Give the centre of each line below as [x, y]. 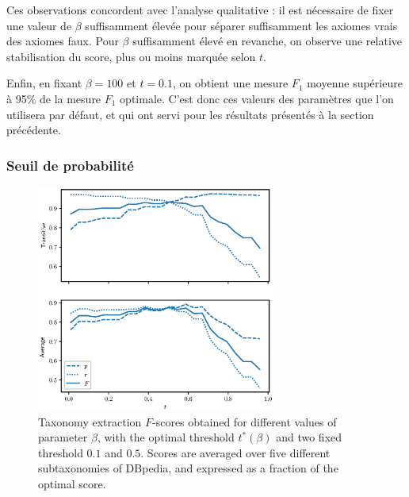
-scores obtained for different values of [245, 421]
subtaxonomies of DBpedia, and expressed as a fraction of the [188, 468]
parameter [63, 437]
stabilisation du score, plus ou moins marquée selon [131, 56]
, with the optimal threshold [166, 437]
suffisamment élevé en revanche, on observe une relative [267, 41]
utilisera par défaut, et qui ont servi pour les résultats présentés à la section [190, 114]
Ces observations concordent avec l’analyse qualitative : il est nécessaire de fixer [200, 10]
